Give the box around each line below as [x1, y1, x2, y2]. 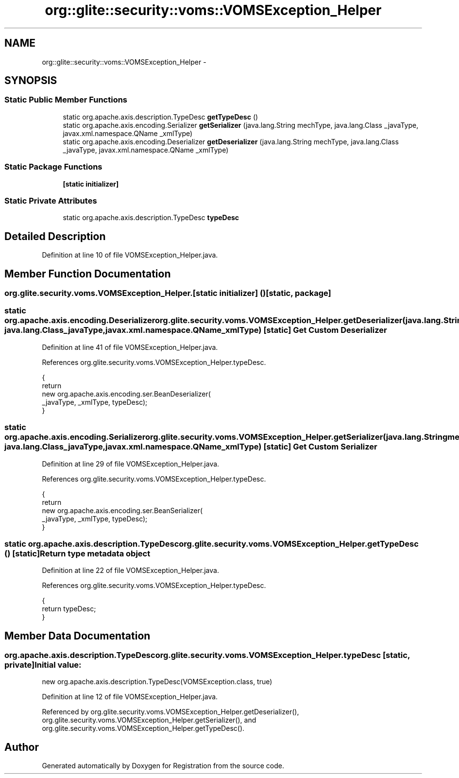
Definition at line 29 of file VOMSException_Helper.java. [42, 459, 220, 468]
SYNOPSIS [4, 74, 57, 87]
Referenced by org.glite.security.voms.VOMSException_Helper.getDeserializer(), [42, 708, 299, 716]
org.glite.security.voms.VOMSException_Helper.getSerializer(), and [42, 716, 256, 725]
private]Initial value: [4, 660, 82, 670]
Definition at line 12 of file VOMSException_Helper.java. [42, 692, 218, 701]
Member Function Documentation [4, 267, 171, 280]
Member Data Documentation [4, 629, 151, 642]
